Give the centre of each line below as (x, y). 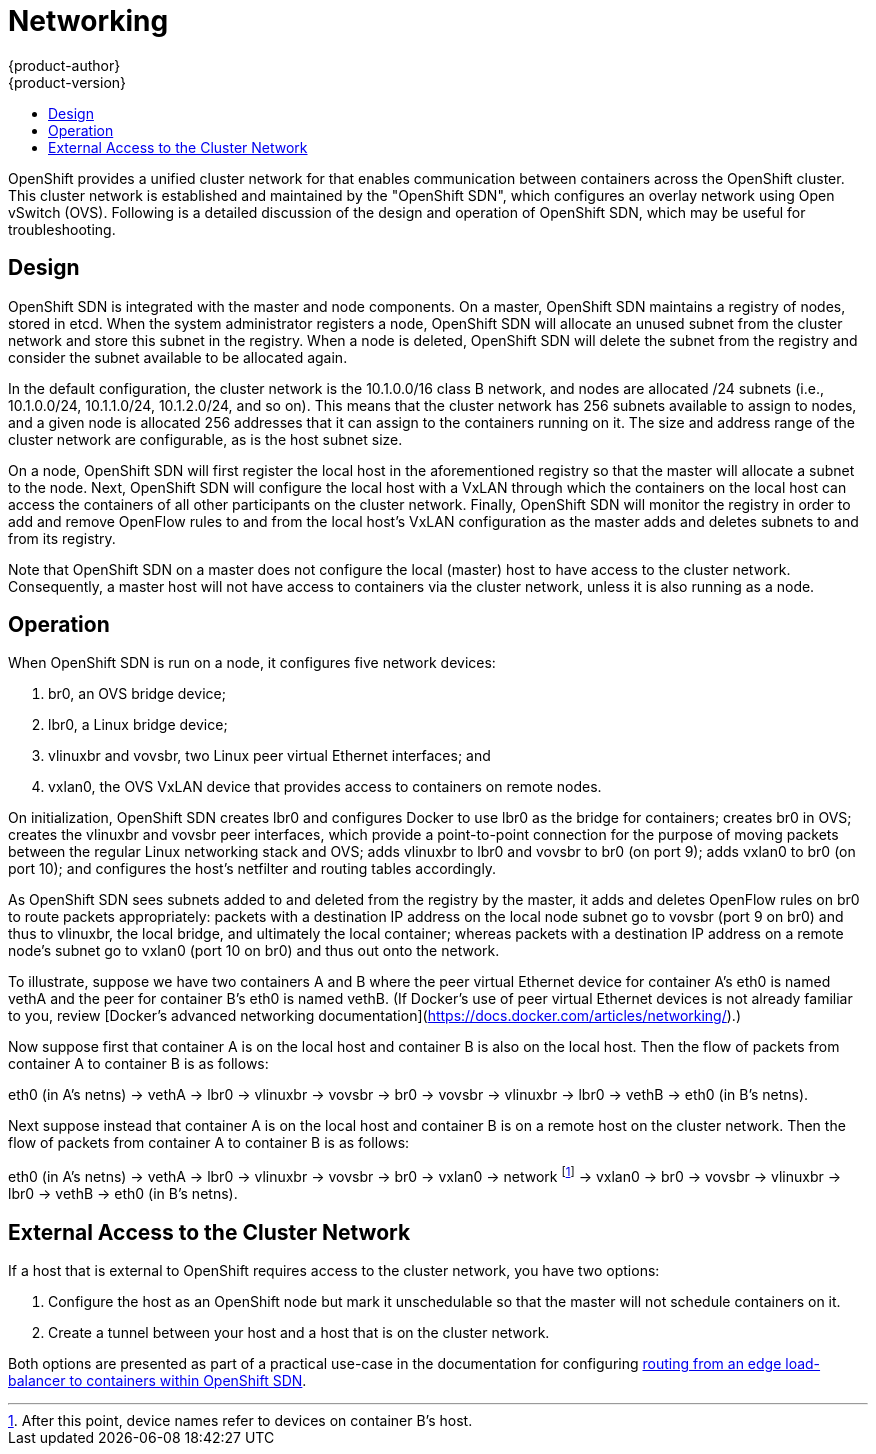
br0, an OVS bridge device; (137, 694)
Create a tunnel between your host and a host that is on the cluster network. (299, 1332)
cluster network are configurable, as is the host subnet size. (205, 439)
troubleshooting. (62, 229)
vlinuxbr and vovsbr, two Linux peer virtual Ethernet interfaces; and (269, 756)
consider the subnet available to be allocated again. (178, 357)
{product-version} (67, 82)
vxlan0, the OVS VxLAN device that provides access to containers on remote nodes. (325, 787)
